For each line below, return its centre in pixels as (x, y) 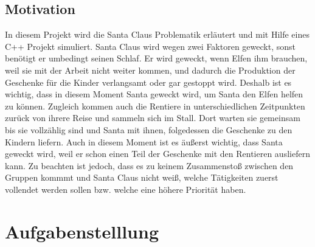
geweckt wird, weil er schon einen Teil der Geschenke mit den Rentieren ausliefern (157, 154)
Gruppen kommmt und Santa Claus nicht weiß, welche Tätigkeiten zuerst (142, 177)
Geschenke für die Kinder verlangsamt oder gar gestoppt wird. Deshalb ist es (148, 82)
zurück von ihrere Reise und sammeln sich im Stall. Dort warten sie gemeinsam (153, 118)
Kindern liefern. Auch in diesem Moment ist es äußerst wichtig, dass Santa (144, 141)
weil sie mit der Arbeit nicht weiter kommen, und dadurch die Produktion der (150, 70)
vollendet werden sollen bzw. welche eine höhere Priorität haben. (126, 189)
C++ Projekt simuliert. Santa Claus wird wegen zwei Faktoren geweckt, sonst (150, 46)
